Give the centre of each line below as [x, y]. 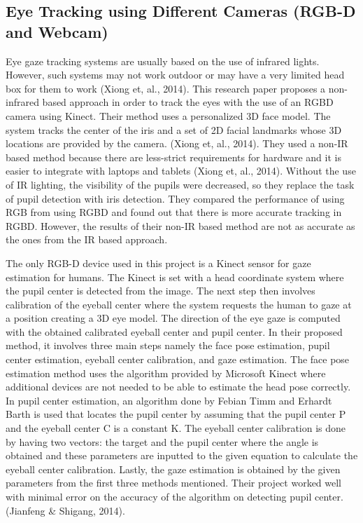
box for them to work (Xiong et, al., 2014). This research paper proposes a [166, 88]
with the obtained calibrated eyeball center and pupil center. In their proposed [174, 331]
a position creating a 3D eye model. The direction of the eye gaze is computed [173, 318]
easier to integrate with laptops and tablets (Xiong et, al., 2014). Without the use [181, 171]
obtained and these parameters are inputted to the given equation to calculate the [182, 455]
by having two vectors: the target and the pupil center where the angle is [162, 441]
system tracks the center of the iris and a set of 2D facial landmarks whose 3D [174, 129]
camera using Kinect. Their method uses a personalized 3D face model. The [168, 115]
